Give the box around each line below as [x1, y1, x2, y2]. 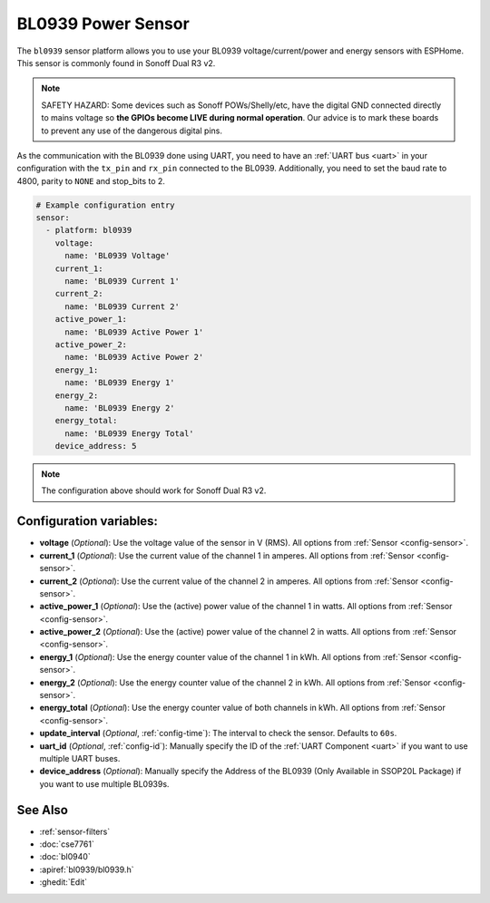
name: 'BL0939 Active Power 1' [64, 326, 204, 337]
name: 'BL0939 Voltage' [64, 250, 171, 261]
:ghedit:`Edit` [39, 877, 88, 888]
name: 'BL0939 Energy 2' [64, 403, 176, 413]
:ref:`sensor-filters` [39, 826, 111, 837]
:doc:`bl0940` [39, 851, 91, 862]
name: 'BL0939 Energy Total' [64, 428, 194, 439]
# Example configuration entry [35, 199, 176, 210]
